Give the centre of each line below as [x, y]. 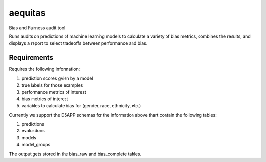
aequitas [27, 13]
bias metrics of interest [45, 99]
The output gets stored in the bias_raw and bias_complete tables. [75, 154]
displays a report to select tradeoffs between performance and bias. [78, 43]
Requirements [31, 57]
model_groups [36, 145]
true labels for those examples [52, 85]
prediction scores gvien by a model [57, 78]
